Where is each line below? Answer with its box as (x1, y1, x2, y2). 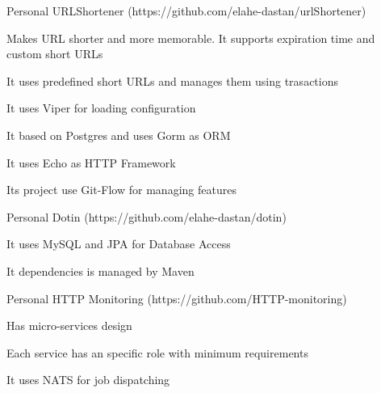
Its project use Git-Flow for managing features (6, 181, 237, 198)
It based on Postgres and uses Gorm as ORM (6, 126, 231, 143)
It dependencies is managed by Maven (6, 262, 195, 279)
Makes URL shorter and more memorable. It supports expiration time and (6, 29, 375, 46)
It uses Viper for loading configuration (6, 99, 196, 116)
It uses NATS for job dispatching (6, 371, 170, 388)
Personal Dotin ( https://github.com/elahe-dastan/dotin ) (6, 208, 287, 225)
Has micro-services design (6, 317, 132, 334)
